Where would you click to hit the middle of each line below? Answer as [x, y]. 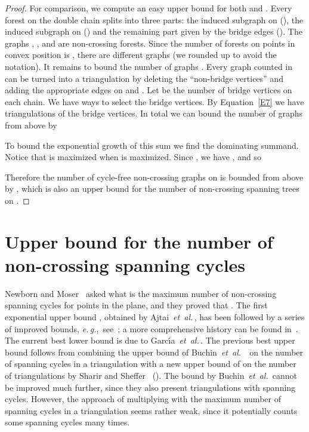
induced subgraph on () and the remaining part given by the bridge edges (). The [154, 31]
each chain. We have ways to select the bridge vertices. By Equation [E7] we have [154, 101]
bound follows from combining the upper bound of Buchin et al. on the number [154, 352]
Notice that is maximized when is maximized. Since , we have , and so [133, 157]
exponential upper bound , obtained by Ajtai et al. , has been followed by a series [155, 317]
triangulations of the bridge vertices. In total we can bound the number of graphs [154, 113]
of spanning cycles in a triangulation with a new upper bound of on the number [151, 364]
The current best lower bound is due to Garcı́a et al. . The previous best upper [150, 340]
